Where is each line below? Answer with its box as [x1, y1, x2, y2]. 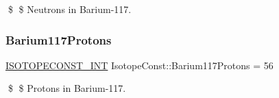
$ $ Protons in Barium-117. [8, 81, 126, 95]
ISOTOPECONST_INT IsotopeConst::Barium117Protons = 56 [5, 58, 274, 72]
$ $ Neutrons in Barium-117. [8, 2, 132, 16]
